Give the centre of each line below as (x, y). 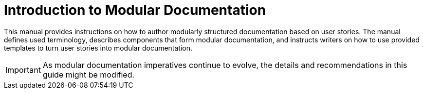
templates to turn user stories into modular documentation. (98, 48)
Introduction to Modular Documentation (135, 10)
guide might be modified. (89, 74)
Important (23, 70)
